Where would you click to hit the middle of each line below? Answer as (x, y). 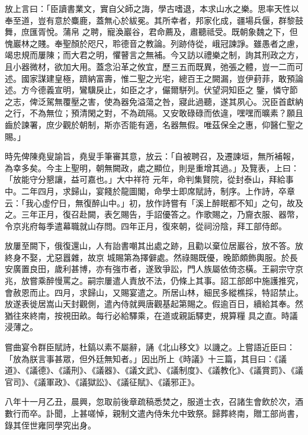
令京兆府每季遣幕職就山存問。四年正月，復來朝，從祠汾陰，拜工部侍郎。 (146, 226)
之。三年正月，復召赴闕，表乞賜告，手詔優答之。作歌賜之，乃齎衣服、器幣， (154, 214)
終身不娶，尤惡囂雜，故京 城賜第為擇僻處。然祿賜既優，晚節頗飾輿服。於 (147, 257)
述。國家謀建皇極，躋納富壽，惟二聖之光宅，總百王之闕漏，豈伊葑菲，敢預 (150, 78)
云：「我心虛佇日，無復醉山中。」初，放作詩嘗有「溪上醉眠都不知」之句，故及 (154, 202)
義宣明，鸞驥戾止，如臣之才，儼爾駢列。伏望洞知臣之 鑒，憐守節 (172, 90)
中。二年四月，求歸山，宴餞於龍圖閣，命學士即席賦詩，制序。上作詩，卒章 (150, 191)
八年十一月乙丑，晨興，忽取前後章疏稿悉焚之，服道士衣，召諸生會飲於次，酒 (154, 402)
